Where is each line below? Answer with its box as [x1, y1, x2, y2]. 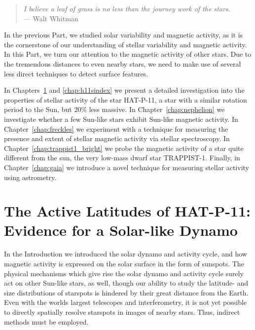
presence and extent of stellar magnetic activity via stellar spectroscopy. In [4, 133, 230, 144]
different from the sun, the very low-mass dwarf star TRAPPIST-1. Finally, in [4, 152, 240, 163]
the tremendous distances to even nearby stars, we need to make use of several [4, 58, 241, 69]
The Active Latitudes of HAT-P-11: [4, 201, 251, 221]
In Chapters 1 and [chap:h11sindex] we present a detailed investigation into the [4, 85, 245, 95]
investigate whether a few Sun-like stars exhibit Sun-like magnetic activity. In [4, 113, 238, 124]
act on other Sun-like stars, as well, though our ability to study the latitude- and [4, 278, 249, 288]
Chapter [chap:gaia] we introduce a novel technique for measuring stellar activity [4, 162, 249, 172]
